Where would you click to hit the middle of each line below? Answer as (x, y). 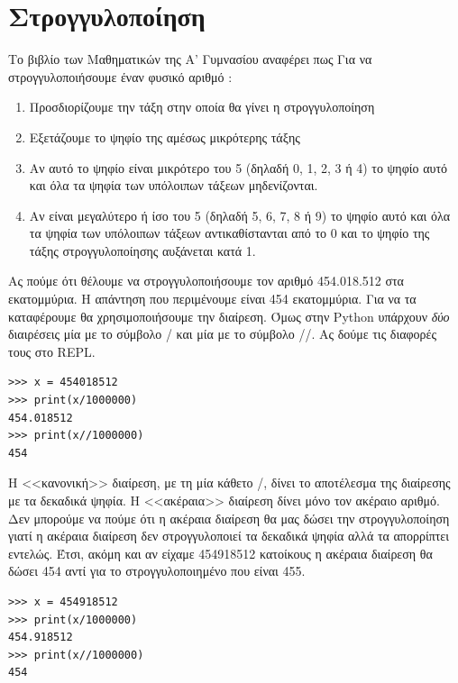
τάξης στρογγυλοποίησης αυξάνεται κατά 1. (142, 250)
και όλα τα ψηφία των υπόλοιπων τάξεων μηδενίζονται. (174, 185)
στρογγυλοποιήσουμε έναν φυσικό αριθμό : (120, 76)
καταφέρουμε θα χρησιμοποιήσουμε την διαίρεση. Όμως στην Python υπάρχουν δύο (229, 316)
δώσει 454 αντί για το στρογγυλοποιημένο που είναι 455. (157, 571)
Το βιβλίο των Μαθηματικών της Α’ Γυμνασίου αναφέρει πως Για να (190, 59)
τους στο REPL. (52, 351)
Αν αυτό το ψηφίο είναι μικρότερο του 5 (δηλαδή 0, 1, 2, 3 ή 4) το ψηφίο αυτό (238, 167)
